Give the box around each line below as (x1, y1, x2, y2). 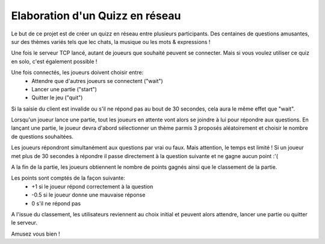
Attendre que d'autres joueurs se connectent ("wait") (31, 77, 164, 84)
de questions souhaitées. (11, 133, 73, 140)
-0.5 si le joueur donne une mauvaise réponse (31, 191, 146, 198)
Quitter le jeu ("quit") (31, 94, 83, 102)
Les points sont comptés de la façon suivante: (11, 174, 126, 181)
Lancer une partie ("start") (31, 85, 97, 93)
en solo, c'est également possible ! (11, 58, 97, 65)
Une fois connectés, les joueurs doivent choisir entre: (11, 69, 144, 76)
